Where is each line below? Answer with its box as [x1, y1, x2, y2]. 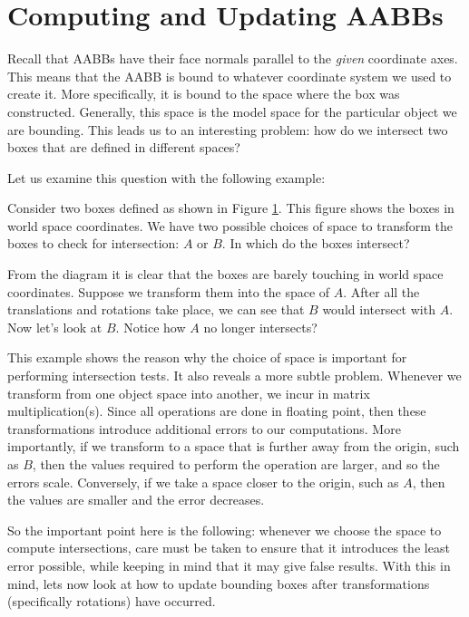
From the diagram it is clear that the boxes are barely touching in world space [7, 265, 444, 284]
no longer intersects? [203, 317, 318, 336]
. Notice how [115, 317, 186, 336]
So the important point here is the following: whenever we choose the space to [7, 520, 442, 539]
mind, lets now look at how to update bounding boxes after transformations [7, 574, 430, 593]
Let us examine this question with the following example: [7, 168, 326, 187]
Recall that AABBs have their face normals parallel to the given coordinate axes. [7, 49, 458, 68]
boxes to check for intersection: [7, 234, 180, 253]
